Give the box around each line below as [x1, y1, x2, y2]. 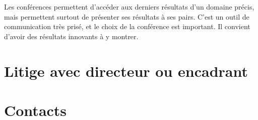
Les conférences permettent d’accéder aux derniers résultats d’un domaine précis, [4, 2, 254, 12]
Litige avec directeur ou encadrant [4, 60, 248, 81]
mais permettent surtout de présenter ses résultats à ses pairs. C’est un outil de [4, 11, 249, 22]
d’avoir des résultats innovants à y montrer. [4, 31, 139, 41]
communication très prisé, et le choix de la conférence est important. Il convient [4, 21, 250, 32]
